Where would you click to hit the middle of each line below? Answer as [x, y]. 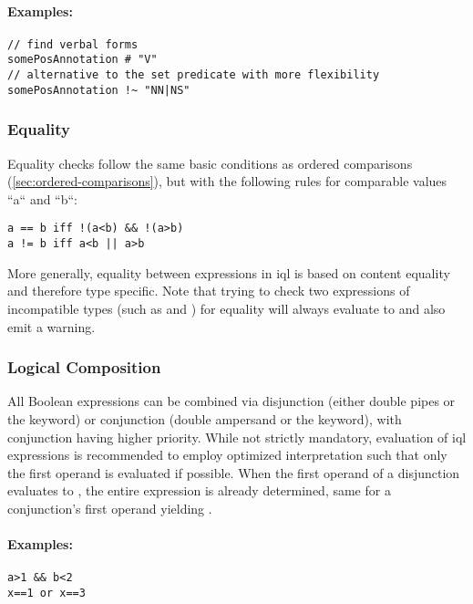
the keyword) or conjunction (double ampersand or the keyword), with [205, 418]
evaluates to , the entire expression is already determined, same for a [199, 490]
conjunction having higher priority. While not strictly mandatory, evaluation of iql [237, 437]
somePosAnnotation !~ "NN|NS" [99, 90]
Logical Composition [84, 367]
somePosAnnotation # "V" [82, 60]
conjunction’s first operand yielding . [110, 508]
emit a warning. [51, 326]
